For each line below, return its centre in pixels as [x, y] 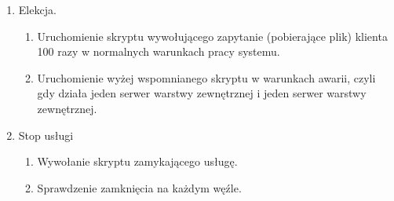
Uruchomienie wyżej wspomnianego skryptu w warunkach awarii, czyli [206, 77]
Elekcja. [37, 9]
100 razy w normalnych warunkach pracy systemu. [159, 51]
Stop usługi [46, 135]
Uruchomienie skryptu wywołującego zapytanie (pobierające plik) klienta [212, 36]
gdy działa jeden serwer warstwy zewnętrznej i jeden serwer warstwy [202, 93]
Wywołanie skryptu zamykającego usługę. [137, 161]
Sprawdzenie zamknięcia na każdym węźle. [139, 187]
